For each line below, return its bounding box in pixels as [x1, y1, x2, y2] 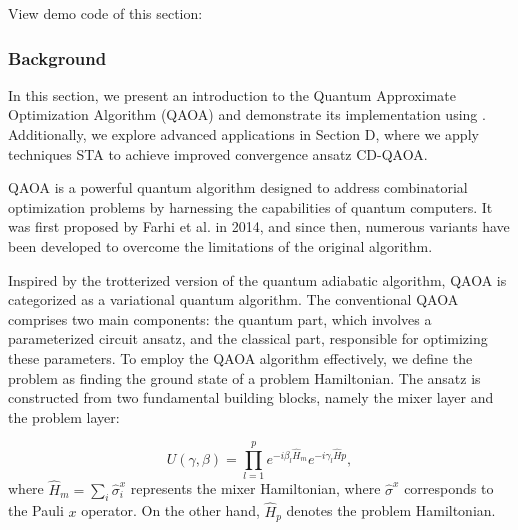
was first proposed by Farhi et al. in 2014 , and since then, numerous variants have [8, 216, 510, 237]
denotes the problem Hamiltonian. [286, 500, 496, 521]
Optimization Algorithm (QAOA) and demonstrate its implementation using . [8, 104, 486, 125]
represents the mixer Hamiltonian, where [130, 478, 381, 499]
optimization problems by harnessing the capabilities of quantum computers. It [8, 196, 493, 217]
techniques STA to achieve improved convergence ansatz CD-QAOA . [8, 143, 428, 164]
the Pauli [8, 500, 64, 521]
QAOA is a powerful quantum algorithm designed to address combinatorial [8, 177, 468, 198]
